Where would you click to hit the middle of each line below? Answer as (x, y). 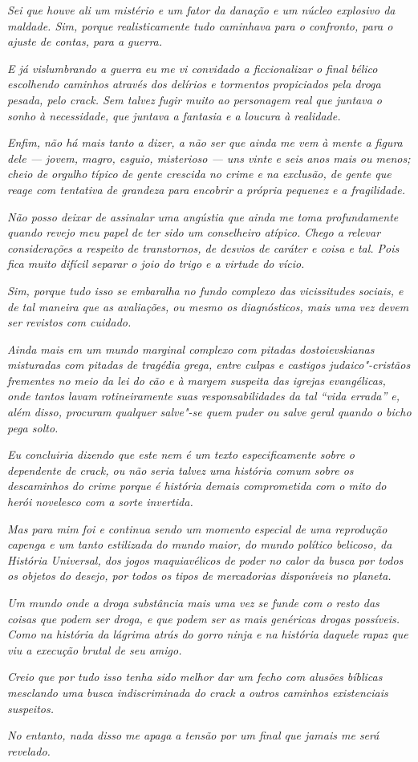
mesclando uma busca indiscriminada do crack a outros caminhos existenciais (198, 692)
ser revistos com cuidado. (69, 322)
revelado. (29, 750)
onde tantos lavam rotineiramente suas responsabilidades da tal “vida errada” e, (204, 396)
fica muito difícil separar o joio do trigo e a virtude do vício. (156, 263)
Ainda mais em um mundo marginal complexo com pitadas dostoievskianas (191, 349)
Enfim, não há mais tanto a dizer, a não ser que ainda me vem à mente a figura (205, 142)
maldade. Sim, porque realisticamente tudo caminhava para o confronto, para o (200, 25)
